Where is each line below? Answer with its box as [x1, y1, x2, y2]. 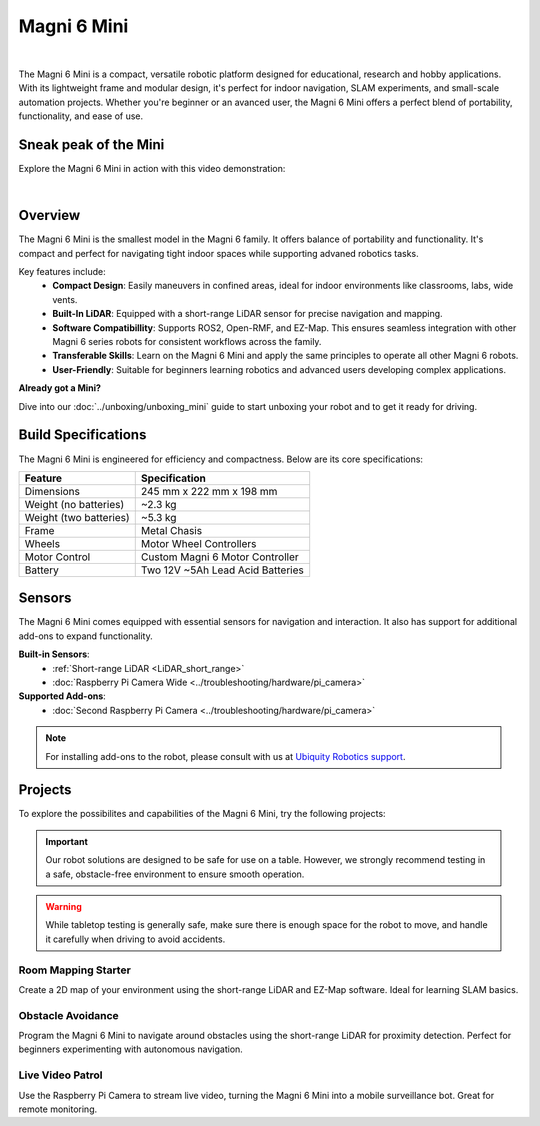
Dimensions [24, 484, 80, 498]
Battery [24, 563, 60, 577]
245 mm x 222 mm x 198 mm [140, 484, 278, 498]
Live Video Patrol [18, 1068, 104, 1082]
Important [45, 835, 89, 847]
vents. [52, 293, 78, 305]
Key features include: [18, 266, 106, 278]
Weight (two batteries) [24, 510, 130, 524]
